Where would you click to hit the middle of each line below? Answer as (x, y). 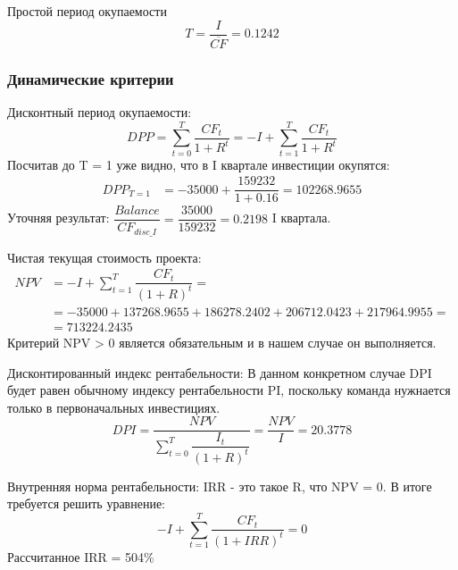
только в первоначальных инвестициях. (114, 407)
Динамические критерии (91, 78)
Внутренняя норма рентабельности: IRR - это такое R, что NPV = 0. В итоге (220, 486)
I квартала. (301, 218)
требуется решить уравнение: (86, 503)
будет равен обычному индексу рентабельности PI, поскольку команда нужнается (229, 390)
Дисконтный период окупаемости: (100, 111)
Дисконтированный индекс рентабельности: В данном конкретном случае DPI (220, 372)
